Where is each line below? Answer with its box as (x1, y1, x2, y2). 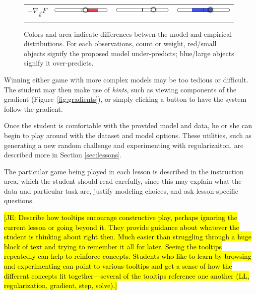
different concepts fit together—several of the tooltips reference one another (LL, (4, 270, 250, 281)
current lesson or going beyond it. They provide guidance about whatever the (4, 221, 240, 232)
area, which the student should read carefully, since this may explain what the (4, 176, 242, 186)
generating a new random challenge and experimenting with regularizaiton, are (4, 140, 244, 150)
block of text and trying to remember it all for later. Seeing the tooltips (4, 241, 222, 251)
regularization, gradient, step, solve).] (4, 280, 117, 291)
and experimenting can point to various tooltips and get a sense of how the (4, 261, 232, 271)
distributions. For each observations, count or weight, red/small (24, 38, 217, 49)
